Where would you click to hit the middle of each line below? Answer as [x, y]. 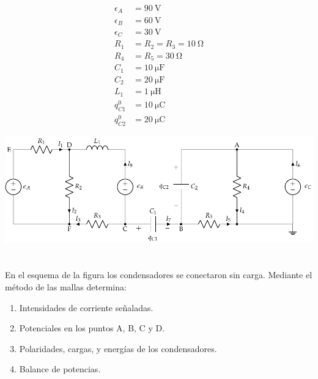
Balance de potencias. [60, 369]
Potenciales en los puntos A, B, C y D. [92, 328]
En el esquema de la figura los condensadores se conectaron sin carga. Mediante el [159, 275]
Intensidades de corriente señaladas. [86, 307]
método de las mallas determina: [66, 286]
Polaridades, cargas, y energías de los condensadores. [118, 348]
